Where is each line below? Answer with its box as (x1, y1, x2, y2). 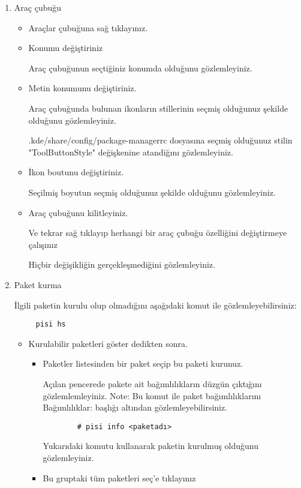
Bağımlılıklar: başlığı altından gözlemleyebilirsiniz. (43, 401, 228, 414)
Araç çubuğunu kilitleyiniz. (28, 206, 128, 218)
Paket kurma (14, 278, 62, 291)
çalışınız (28, 238, 58, 250)
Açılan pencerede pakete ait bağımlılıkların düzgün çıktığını (43, 377, 262, 390)
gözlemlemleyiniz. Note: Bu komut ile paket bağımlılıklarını (43, 389, 261, 402)
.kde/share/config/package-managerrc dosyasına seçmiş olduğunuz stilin (28, 134, 293, 146)
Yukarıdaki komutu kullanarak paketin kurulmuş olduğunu (43, 439, 259, 452)
